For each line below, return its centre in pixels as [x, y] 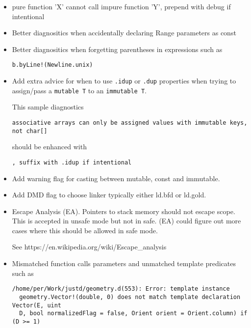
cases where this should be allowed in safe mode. [85, 230]
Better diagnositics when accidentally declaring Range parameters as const [124, 33]
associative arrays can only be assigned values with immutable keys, [130, 123]
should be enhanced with [49, 147]
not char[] [30, 131]
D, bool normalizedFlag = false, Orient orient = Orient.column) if [133, 314]
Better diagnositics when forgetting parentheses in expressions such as [117, 49]
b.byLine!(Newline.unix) [52, 65]
